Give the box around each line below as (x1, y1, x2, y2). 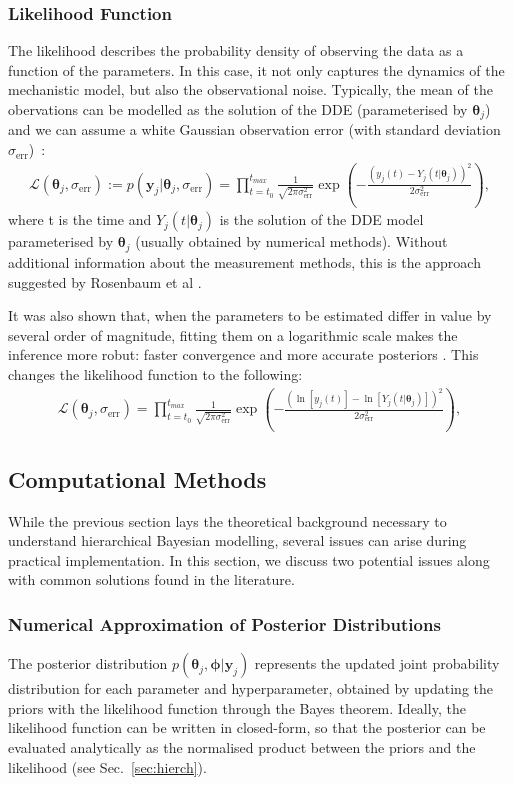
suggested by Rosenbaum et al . (8, 271, 202, 292)
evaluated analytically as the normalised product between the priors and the (8, 736, 476, 757)
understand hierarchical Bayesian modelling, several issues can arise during (8, 530, 467, 551)
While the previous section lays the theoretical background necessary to (8, 510, 447, 531)
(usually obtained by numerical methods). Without (135, 231, 448, 252)
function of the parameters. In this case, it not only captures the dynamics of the (8, 59, 505, 80)
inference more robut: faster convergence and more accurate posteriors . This (8, 344, 479, 365)
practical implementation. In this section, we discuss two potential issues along (8, 549, 490, 570)
